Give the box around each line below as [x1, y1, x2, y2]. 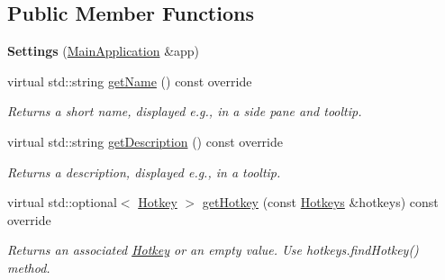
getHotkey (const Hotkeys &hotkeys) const [202, 193, 439, 212]
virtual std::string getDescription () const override [7, 131, 284, 150]
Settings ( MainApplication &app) [7, 41, 200, 60]
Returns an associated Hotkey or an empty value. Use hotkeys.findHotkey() [7, 240, 419, 259]
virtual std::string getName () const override [7, 71, 252, 90]
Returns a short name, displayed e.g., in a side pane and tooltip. [7, 102, 362, 121]
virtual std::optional [7, 193, 117, 212]
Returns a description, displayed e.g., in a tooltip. [7, 162, 281, 181]
